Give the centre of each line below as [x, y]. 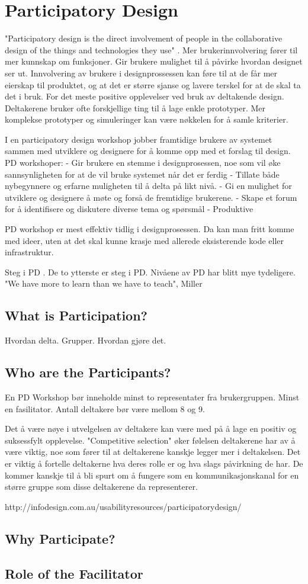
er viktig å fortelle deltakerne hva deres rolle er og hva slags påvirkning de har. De [154, 463]
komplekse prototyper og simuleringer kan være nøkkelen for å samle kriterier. [147, 119]
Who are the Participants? [88, 372]
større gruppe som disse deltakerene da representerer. [101, 487]
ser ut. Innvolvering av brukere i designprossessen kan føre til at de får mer [141, 73]
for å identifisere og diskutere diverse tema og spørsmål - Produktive [129, 209]
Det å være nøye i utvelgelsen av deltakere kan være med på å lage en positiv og [151, 429]
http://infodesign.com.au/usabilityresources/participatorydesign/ [123, 506]
